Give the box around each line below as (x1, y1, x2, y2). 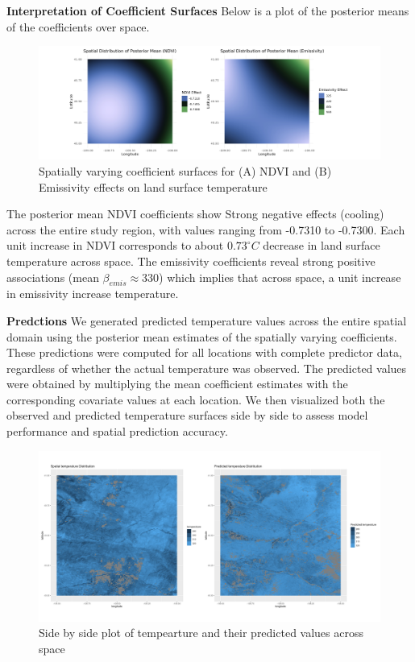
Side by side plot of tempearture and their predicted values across (39, 624, 364, 641)
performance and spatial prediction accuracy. (6, 423, 228, 440)
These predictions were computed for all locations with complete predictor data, (6, 344, 402, 361)
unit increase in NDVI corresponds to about (6, 237, 224, 254)
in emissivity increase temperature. (6, 285, 179, 302)
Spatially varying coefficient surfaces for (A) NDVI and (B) (39, 162, 332, 179)
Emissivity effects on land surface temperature (39, 178, 268, 195)
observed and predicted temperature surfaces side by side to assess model (6, 407, 368, 424)
